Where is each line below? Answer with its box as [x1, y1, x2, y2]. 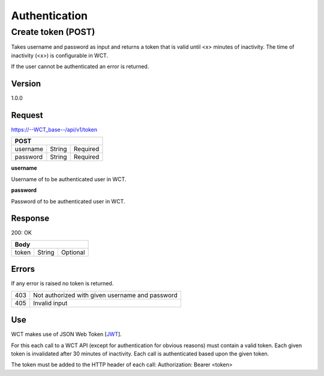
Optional [61, 248, 85, 256]
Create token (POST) [11, 26, 95, 37]
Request [11, 110, 43, 120]
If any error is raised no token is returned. [11, 280, 114, 287]
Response [11, 214, 50, 224]
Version [11, 78, 41, 88]
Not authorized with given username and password [33, 291, 178, 299]
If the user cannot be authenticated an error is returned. [11, 63, 149, 70]
